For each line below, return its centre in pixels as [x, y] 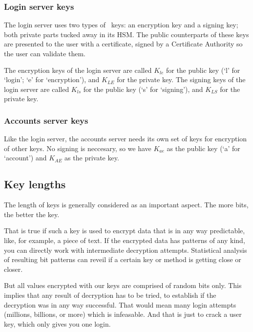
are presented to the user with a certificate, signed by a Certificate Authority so [123, 44]
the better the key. [32, 214]
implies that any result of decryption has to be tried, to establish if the [110, 295]
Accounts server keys [46, 120]
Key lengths [35, 184]
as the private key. [92, 158]
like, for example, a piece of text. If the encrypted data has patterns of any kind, [125, 240]
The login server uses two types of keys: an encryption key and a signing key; [121, 25]
